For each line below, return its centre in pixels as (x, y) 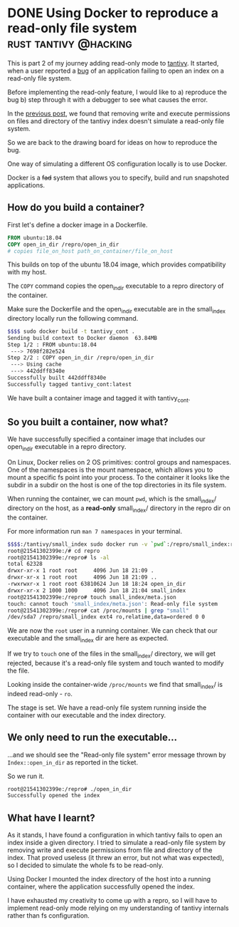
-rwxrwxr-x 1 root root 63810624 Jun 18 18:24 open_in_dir (97, 584)
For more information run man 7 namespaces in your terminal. (95, 531)
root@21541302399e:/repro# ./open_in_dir (70, 789)
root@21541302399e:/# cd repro (54, 551)
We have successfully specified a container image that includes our (107, 439)
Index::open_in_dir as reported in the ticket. (73, 762)
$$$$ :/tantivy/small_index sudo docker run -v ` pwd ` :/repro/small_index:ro (122, 544)
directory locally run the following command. (73, 318)
